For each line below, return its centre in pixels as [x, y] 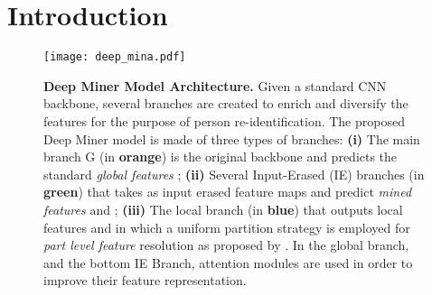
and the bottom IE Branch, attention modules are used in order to [228, 262]
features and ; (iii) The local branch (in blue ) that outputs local [223, 209]
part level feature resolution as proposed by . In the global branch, [226, 245]
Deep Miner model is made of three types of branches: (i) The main [232, 138]
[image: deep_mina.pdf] [115, 57]
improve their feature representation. [145, 280]
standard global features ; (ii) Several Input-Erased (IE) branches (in [234, 174]
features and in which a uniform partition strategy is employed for [227, 227]
